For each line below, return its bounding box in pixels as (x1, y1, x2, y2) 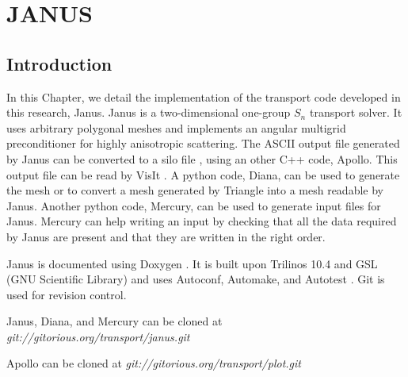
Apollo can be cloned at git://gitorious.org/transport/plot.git (6, 355, 301, 371)
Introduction (6, 51, 112, 75)
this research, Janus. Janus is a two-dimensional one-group (6, 104, 291, 121)
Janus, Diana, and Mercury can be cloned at (6, 313, 223, 329)
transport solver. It (309, 104, 402, 121)
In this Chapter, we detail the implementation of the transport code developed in (6, 88, 401, 105)
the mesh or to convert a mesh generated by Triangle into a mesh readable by (6, 182, 383, 198)
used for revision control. (6, 286, 127, 302)
